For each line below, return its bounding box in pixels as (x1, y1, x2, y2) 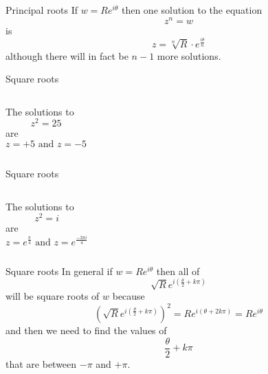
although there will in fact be (5, 48, 129, 63)
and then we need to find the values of (5, 323, 167, 338)
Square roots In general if (5, 263, 113, 278)
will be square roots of (5, 289, 100, 303)
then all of (156, 263, 200, 278)
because (112, 289, 145, 303)
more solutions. (157, 48, 221, 63)
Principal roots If (5, 3, 78, 16)
